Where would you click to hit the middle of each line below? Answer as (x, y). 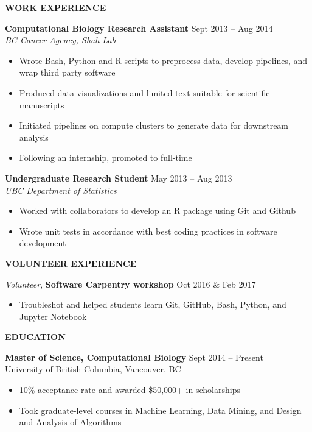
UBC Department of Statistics (61, 190)
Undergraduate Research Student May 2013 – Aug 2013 (119, 178)
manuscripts (42, 104)
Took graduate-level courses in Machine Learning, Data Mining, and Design (160, 410)
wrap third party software (67, 72)
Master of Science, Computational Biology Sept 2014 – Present (134, 357)
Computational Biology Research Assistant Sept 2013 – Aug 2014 (139, 28)
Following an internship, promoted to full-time (106, 158)
